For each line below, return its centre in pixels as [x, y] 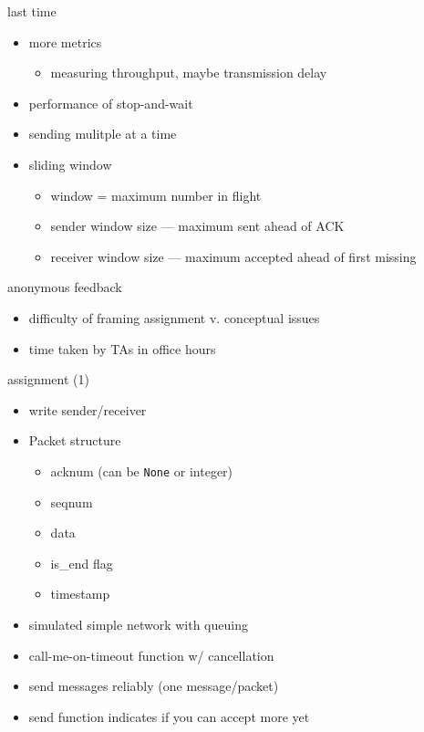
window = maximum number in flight [156, 195]
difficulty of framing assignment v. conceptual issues [174, 317]
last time [32, 11]
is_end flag [82, 563]
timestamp [80, 594]
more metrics [65, 42]
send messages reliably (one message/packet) [154, 686]
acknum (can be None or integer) [142, 471]
